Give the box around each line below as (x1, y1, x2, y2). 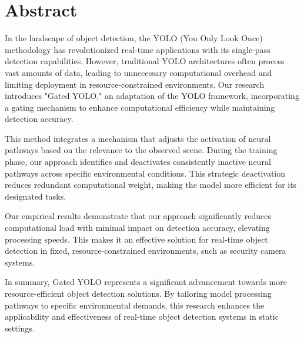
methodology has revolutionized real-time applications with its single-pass (5, 43, 270, 55)
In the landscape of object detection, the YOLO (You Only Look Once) (5, 32, 263, 44)
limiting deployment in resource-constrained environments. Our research (5, 78, 265, 90)
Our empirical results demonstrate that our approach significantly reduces (5, 210, 271, 222)
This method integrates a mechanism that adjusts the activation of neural (5, 132, 271, 144)
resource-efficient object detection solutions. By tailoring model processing (5, 287, 272, 299)
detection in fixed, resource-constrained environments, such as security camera (5, 244, 286, 257)
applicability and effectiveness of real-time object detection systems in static (5, 310, 279, 323)
